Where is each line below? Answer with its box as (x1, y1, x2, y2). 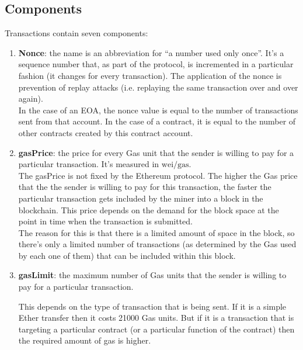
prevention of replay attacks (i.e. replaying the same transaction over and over (18, 81, 298, 93)
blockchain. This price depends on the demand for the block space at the (18, 203, 279, 216)
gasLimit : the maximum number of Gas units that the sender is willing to (18, 269, 287, 281)
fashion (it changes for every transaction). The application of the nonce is (18, 69, 282, 81)
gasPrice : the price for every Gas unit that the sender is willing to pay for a (18, 146, 294, 158)
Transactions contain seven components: (5, 27, 148, 39)
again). (18, 92, 43, 105)
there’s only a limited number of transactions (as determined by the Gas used (18, 238, 297, 250)
